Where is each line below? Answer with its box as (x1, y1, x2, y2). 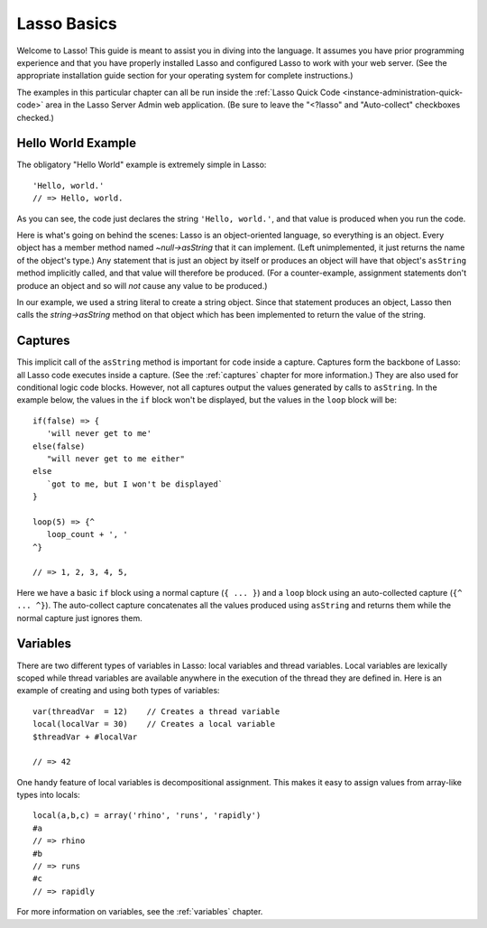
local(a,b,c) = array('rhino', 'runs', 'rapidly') (32, 811, 262, 821)
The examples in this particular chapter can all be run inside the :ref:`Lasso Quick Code (16, 87, 341, 97)
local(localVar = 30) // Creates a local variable (32, 719, 275, 729)
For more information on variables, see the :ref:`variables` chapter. (16, 906, 263, 917)
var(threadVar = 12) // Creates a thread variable (32, 706, 280, 717)
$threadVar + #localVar (32, 731, 138, 742)
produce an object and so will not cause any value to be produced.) (16, 280, 268, 291)
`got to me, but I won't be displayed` (46, 478, 224, 489)
